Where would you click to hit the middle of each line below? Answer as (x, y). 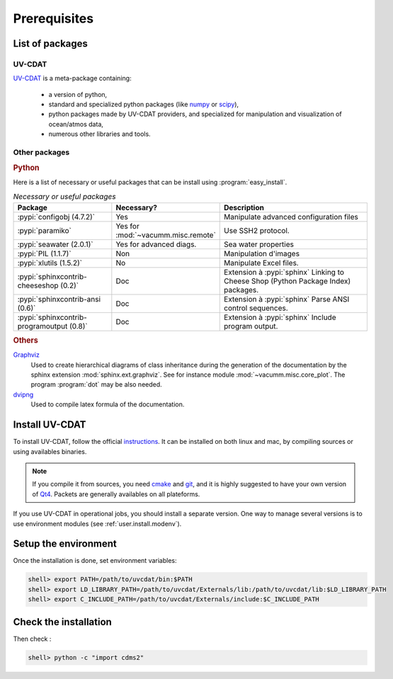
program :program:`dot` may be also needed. (96, 384)
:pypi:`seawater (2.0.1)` (55, 244)
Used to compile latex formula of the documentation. (108, 404)
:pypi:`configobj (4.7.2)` (56, 217)
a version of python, (78, 94)
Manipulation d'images (262, 253)
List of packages (51, 44)
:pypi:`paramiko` (45, 230)
